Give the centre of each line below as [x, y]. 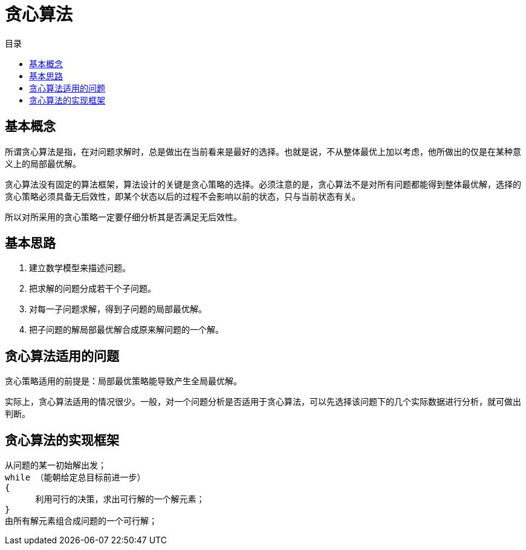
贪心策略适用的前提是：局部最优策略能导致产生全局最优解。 [123, 381]
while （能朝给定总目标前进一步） [75, 478]
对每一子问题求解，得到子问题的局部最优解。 [118, 309]
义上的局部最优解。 [43, 163]
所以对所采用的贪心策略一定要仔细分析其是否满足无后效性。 [123, 217]
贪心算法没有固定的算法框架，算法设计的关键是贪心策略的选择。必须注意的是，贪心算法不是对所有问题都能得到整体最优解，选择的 [263, 184]
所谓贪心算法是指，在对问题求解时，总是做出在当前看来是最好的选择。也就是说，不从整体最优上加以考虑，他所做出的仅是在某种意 [263, 151]
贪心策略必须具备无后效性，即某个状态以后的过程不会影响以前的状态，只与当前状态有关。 [183, 196]
